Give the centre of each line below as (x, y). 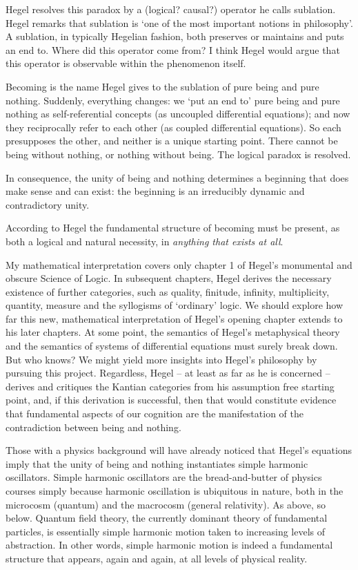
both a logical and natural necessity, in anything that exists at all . (145, 241)
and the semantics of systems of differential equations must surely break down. (172, 346)
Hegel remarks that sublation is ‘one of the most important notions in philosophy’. (179, 22)
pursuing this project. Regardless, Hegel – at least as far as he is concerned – (168, 373)
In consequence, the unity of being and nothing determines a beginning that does (177, 177)
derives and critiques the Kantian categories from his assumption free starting (170, 386)
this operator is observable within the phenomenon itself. (126, 63)
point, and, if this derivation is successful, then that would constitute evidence (171, 400)
